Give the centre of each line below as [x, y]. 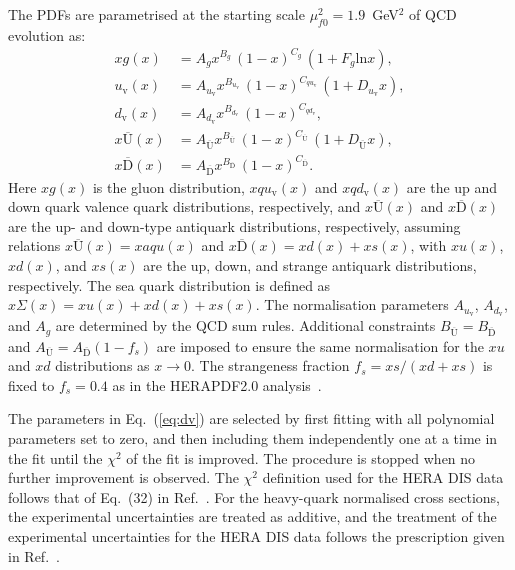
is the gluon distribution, [168, 186]
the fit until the [55, 457]
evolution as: [47, 34]
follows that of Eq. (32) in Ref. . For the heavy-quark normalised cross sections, [254, 496]
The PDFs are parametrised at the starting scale [156, 14]
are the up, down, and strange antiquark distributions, [310, 265]
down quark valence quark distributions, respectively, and [184, 206]
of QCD [433, 14]
